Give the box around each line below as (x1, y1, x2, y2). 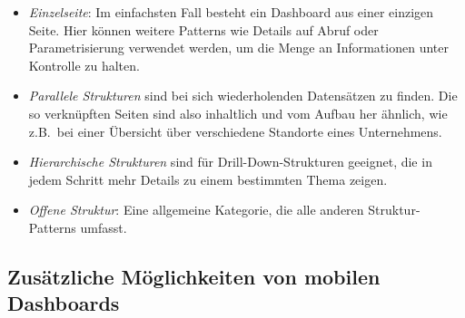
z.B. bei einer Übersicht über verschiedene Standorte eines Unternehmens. (28, 121, 442, 140)
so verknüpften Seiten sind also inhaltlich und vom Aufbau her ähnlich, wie (28, 103, 448, 122)
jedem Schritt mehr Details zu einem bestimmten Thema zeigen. (28, 169, 388, 188)
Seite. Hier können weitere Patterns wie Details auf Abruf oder (28, 20, 379, 39)
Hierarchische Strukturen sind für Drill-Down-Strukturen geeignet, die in (28, 152, 432, 171)
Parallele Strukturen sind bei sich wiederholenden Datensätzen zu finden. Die (28, 86, 458, 105)
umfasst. (80, 217, 127, 236)
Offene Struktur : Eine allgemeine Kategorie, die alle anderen (28, 200, 364, 219)
